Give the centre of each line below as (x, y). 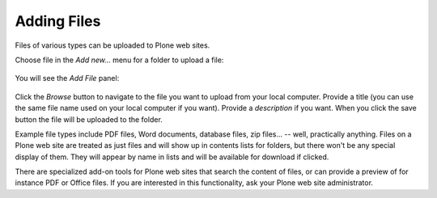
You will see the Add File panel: (67, 78)
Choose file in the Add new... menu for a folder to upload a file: (119, 60)
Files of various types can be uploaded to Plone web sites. (112, 45)
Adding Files (58, 21)
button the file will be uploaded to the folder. (89, 119)
